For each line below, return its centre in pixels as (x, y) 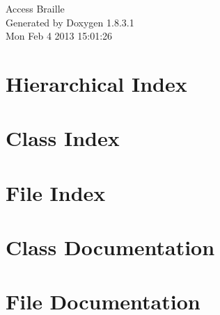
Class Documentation (110, 247)
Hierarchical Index (96, 83)
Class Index (63, 138)
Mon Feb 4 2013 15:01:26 (59, 36)
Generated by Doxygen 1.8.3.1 (70, 22)
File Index (56, 192)
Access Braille (35, 8)
